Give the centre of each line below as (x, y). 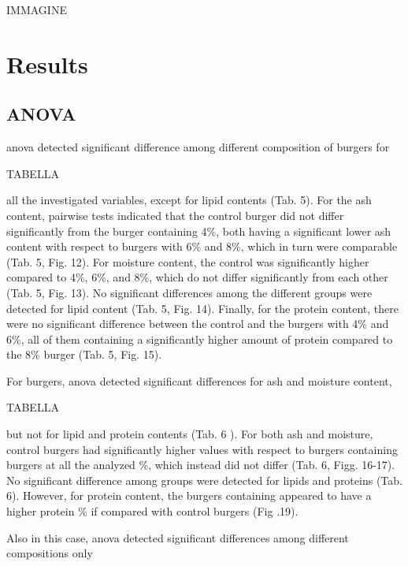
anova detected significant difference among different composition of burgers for (198, 147)
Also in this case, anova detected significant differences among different (178, 537)
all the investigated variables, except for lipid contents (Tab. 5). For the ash (189, 200)
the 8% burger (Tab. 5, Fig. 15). (84, 354)
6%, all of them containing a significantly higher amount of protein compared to (200, 339)
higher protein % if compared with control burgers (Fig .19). (152, 511)
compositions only (50, 553)
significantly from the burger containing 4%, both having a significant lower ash (199, 231)
